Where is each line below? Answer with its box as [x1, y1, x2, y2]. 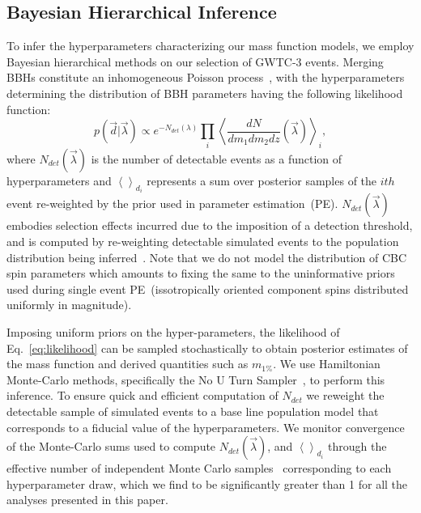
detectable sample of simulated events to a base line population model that [6, 402, 379, 419]
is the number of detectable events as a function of [91, 150, 342, 167]
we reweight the [306, 387, 385, 404]
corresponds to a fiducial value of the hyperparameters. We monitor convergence [6, 418, 405, 435]
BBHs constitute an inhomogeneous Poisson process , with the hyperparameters [6, 69, 405, 86]
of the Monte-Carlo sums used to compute [6, 438, 216, 455]
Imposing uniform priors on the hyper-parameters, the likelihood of [6, 323, 340, 340]
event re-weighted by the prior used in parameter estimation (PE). [6, 195, 338, 212]
